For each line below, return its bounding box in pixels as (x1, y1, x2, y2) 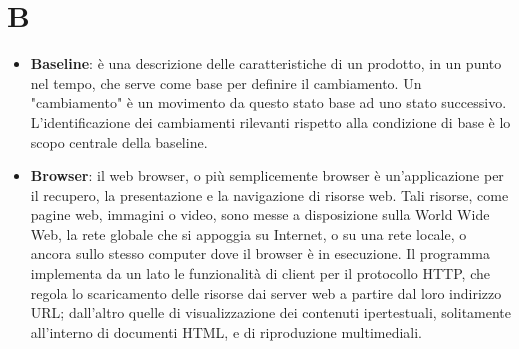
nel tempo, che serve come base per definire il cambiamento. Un (30, 72, 422, 93)
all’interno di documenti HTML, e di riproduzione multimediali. (30, 321, 422, 342)
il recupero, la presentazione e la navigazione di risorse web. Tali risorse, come (30, 184, 509, 205)
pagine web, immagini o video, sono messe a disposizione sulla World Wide (30, 204, 490, 225)
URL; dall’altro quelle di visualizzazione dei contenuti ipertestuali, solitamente (30, 302, 512, 323)
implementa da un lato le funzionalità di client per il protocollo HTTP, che (30, 263, 490, 284)
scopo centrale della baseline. (30, 131, 208, 152)
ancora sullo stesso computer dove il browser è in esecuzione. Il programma (30, 243, 490, 264)
